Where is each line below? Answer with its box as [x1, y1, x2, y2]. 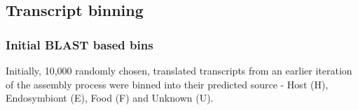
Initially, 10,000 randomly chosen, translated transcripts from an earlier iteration [6, 63, 352, 77]
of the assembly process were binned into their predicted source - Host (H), [6, 77, 329, 91]
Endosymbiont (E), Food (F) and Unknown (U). [6, 91, 214, 105]
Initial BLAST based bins [6, 36, 153, 53]
